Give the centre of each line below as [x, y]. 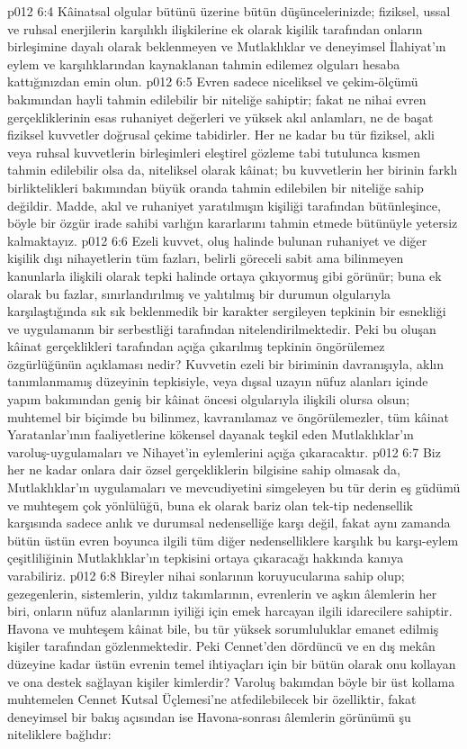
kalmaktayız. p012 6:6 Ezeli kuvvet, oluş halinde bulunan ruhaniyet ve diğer [217, 240]
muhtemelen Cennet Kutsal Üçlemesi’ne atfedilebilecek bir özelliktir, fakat [212, 699]
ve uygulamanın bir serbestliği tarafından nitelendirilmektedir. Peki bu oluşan [222, 328]
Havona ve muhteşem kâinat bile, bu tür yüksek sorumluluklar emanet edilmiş [223, 628]
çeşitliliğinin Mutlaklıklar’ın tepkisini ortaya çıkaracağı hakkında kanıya [206, 558]
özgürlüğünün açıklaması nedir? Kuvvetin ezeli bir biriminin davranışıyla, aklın [225, 363]
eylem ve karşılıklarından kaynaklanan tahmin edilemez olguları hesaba [204, 63]
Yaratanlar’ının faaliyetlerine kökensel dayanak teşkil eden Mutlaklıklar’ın [211, 434]
